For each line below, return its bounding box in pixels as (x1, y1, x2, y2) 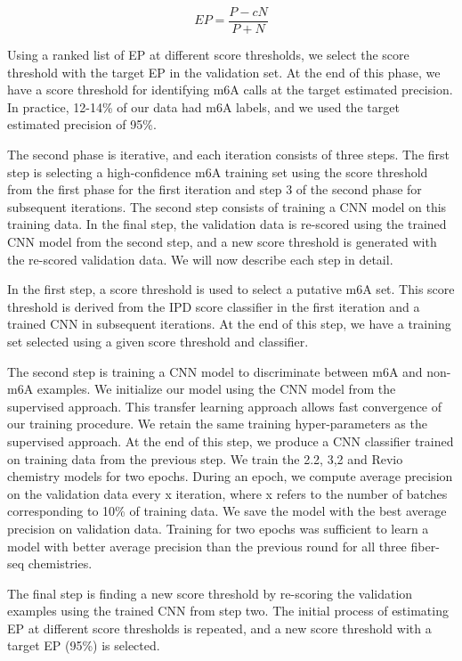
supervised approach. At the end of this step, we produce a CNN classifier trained (7, 431, 454, 450)
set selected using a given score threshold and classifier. (7, 331, 309, 350)
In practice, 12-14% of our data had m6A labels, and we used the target (7, 97, 400, 116)
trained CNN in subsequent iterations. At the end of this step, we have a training (7, 314, 451, 333)
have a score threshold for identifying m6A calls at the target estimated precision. (7, 80, 453, 99)
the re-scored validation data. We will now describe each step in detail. (7, 249, 393, 268)
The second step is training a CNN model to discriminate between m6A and (7, 362, 423, 380)
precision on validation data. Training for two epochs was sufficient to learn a (7, 518, 429, 537)
